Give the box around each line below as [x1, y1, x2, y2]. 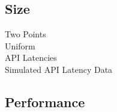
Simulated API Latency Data [5, 63, 113, 75]
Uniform [5, 39, 35, 52]
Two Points [5, 28, 46, 40]
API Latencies [5, 51, 57, 64]
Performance [5, 92, 85, 111]
